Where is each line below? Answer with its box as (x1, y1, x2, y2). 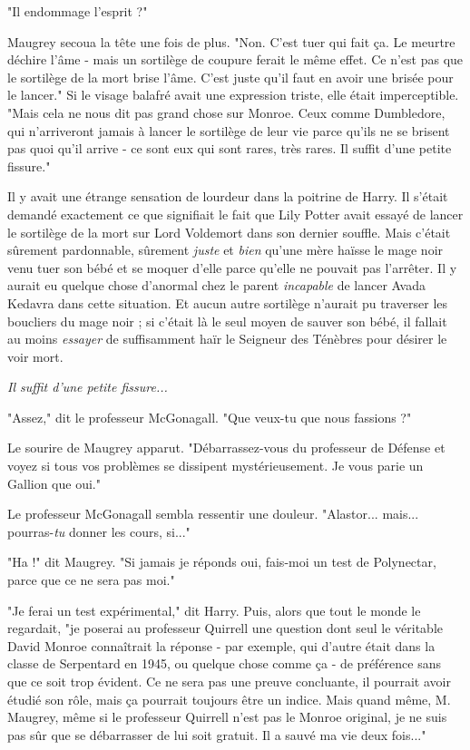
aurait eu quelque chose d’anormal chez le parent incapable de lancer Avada (7, 276, 426, 295)
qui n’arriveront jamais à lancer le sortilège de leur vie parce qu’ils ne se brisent (7, 121, 450, 140)
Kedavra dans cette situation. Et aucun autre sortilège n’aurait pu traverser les (7, 293, 448, 312)
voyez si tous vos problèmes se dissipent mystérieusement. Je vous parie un (7, 456, 424, 475)
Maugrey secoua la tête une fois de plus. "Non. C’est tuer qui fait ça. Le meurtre (7, 32, 455, 51)
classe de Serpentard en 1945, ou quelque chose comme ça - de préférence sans (7, 654, 442, 673)
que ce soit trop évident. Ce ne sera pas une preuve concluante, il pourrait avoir (7, 672, 451, 690)
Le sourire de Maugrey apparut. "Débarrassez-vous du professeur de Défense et (7, 438, 446, 457)
